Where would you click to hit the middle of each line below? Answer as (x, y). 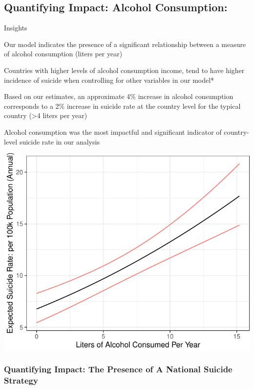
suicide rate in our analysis (59, 141)
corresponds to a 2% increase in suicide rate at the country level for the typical (122, 106)
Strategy (21, 380)
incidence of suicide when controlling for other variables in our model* (109, 80)
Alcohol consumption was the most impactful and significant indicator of (113, 132)
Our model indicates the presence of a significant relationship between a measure (125, 44)
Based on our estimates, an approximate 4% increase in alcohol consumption (119, 96)
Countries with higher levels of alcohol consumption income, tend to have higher (124, 70)
